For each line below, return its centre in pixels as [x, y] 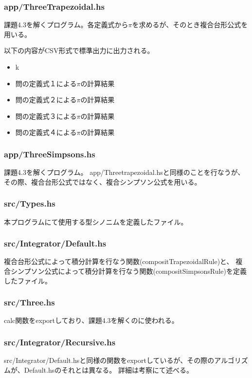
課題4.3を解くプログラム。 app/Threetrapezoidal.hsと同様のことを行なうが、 [124, 172]
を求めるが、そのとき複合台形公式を [190, 25]
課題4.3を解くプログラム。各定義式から [66, 25]
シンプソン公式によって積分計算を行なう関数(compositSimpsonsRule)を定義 [128, 271]
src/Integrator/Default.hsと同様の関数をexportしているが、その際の [109, 360]
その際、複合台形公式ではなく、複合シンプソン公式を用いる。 [103, 181]
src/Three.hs [29, 302]
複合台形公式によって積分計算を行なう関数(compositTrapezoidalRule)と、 [119, 261]
